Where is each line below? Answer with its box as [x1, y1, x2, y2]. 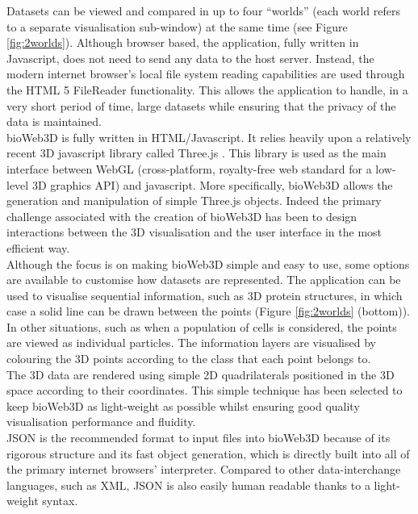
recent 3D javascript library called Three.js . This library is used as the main [6, 144, 387, 161]
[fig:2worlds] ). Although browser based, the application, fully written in [6, 34, 359, 51]
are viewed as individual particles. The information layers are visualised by [6, 334, 376, 351]
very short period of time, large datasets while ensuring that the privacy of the [6, 97, 396, 114]
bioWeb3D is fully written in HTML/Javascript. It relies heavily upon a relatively [6, 128, 412, 145]
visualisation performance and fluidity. [6, 413, 196, 430]
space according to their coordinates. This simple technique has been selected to [6, 382, 403, 399]
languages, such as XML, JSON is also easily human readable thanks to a [6, 476, 370, 493]
